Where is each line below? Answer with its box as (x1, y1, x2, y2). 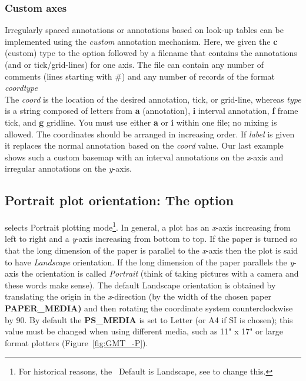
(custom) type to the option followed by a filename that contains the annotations (5, 47, 297, 59)
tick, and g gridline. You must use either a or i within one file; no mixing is (5, 116, 277, 128)
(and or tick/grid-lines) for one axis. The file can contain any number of (5, 58, 264, 70)
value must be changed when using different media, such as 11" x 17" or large (5, 325, 283, 337)
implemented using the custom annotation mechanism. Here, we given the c (5, 35, 278, 47)
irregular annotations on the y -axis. (5, 162, 132, 175)
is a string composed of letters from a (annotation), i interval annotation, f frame (5, 104, 298, 117)
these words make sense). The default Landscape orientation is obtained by (5, 278, 276, 291)
